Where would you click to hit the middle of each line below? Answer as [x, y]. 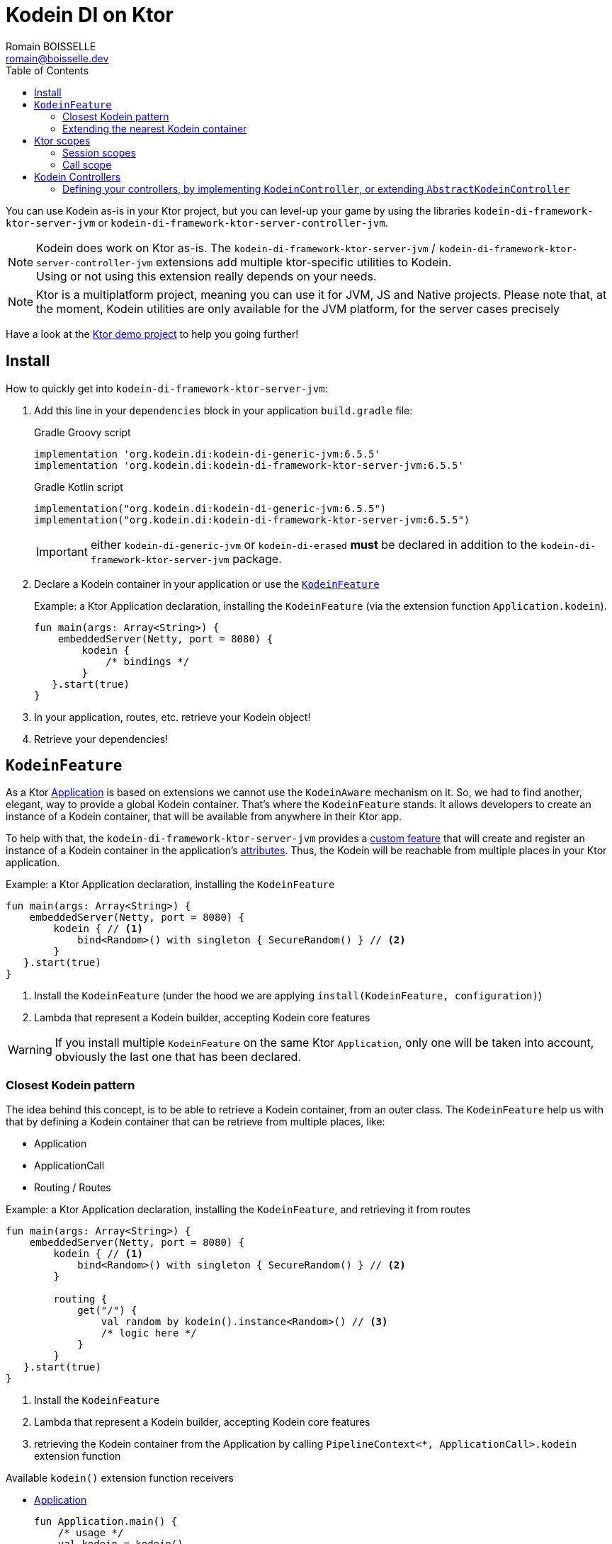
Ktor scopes [62, 140]
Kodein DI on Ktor [90, 15]
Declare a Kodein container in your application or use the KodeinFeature [207, 584]
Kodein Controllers [78, 176]
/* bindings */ [148, 661]
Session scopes [99, 152]
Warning [30, 1050]
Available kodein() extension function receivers [120, 1478]
